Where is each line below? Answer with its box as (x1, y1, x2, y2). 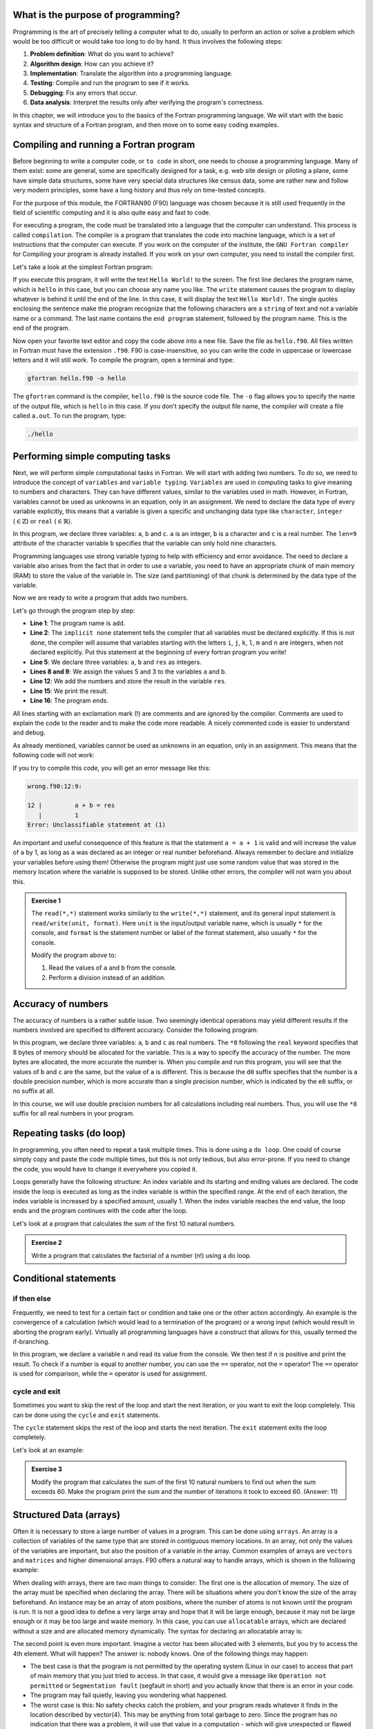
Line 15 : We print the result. (30, 687, 108, 695)
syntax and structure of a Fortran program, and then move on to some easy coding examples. (12, 121, 279, 129)
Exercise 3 (31, 1465, 62, 1473)
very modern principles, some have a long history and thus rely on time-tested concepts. (12, 186, 266, 194)
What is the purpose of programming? (12, 9, 181, 21)
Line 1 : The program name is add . (30, 619, 126, 627)
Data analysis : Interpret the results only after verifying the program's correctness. (30, 98, 264, 107)
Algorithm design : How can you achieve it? (30, 59, 155, 68)
